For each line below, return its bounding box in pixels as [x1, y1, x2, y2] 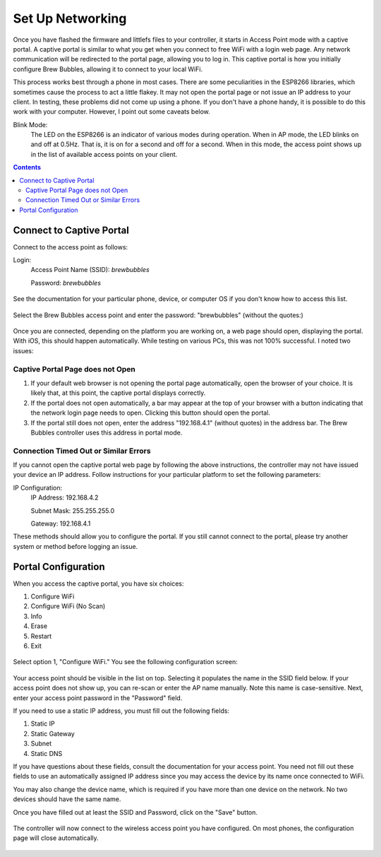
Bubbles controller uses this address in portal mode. [30, 428, 183, 437]
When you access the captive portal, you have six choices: [13, 579, 184, 588]
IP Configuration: [13, 483, 63, 492]
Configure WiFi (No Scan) [30, 602, 106, 610]
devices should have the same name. [13, 795, 121, 803]
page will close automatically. [13, 834, 99, 842]
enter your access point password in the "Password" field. [13, 693, 183, 702]
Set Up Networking [13, 11, 127, 26]
